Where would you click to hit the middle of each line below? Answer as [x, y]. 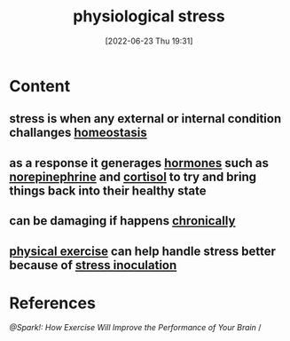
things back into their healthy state [108, 190]
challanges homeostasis [78, 133]
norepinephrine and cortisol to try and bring [133, 176]
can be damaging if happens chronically [122, 221]
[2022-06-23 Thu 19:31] [149, 41]
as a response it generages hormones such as [139, 163]
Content [40, 86]
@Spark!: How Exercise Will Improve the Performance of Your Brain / [135, 328]
